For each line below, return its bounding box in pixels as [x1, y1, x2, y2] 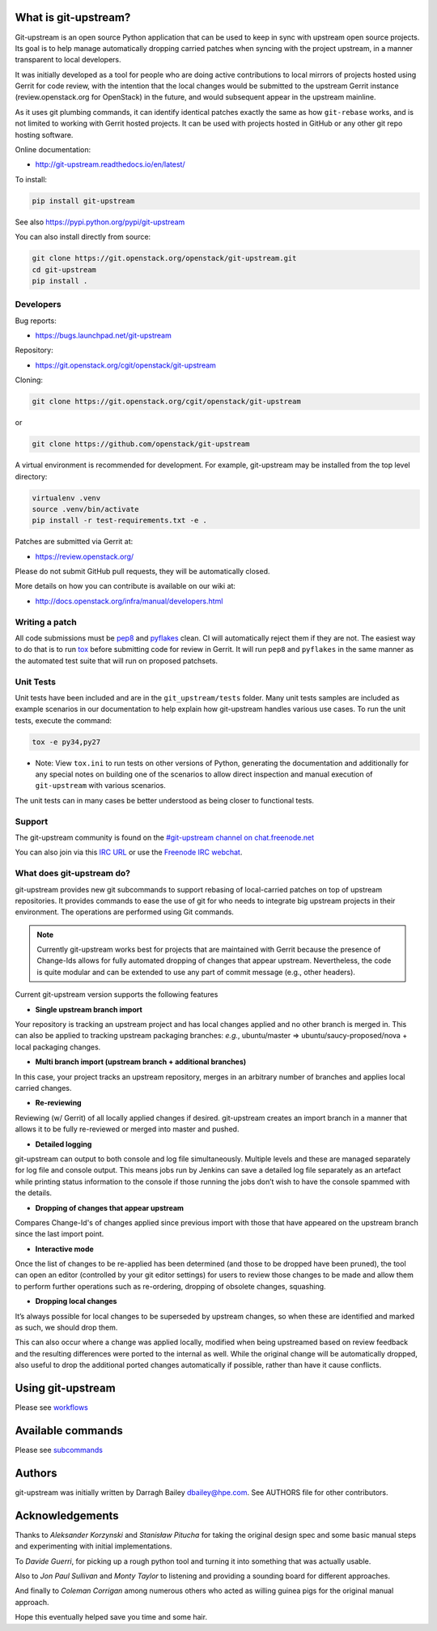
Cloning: [15, 375, 44, 385]
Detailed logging [35, 1139, 92, 1149]
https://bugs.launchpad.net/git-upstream [35, 330, 172, 340]
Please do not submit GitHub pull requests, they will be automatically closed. [15, 567, 270, 577]
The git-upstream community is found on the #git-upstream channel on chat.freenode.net [15, 833, 315, 842]
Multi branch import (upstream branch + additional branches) [35, 1057, 247, 1067]
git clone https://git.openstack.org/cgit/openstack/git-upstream [32, 397, 301, 407]
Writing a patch [15, 616, 77, 628]
